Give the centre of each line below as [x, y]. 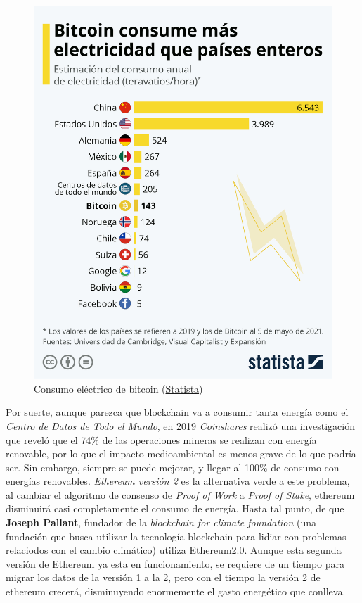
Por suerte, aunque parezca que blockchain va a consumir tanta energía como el [177, 412]
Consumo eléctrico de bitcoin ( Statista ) [118, 388]
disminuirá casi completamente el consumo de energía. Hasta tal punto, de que [175, 508]
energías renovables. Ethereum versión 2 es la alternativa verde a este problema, [178, 481]
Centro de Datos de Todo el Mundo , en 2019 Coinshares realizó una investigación [180, 425]
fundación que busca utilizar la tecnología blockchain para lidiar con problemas [176, 536]
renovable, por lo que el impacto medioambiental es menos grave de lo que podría [181, 453]
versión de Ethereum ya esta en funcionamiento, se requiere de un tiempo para [175, 563]
